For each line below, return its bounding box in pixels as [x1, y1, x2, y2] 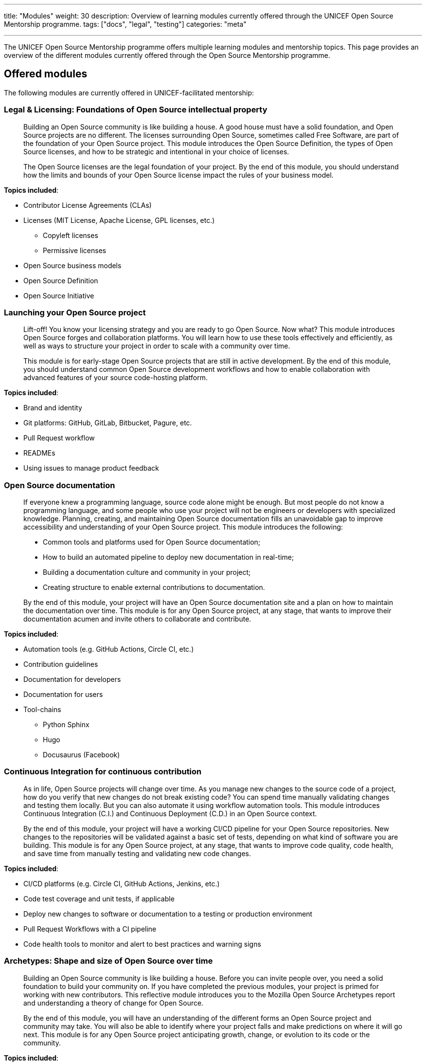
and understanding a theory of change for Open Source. [23, 998, 204, 1007]
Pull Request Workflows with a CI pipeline [23, 924, 157, 933]
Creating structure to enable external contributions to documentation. [43, 583, 265, 592]
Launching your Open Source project [4, 307, 146, 317]
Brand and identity [23, 403, 82, 412]
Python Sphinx [43, 720, 89, 729]
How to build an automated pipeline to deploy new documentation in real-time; [43, 553, 294, 562]
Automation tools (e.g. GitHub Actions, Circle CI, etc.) [23, 645, 194, 654]
